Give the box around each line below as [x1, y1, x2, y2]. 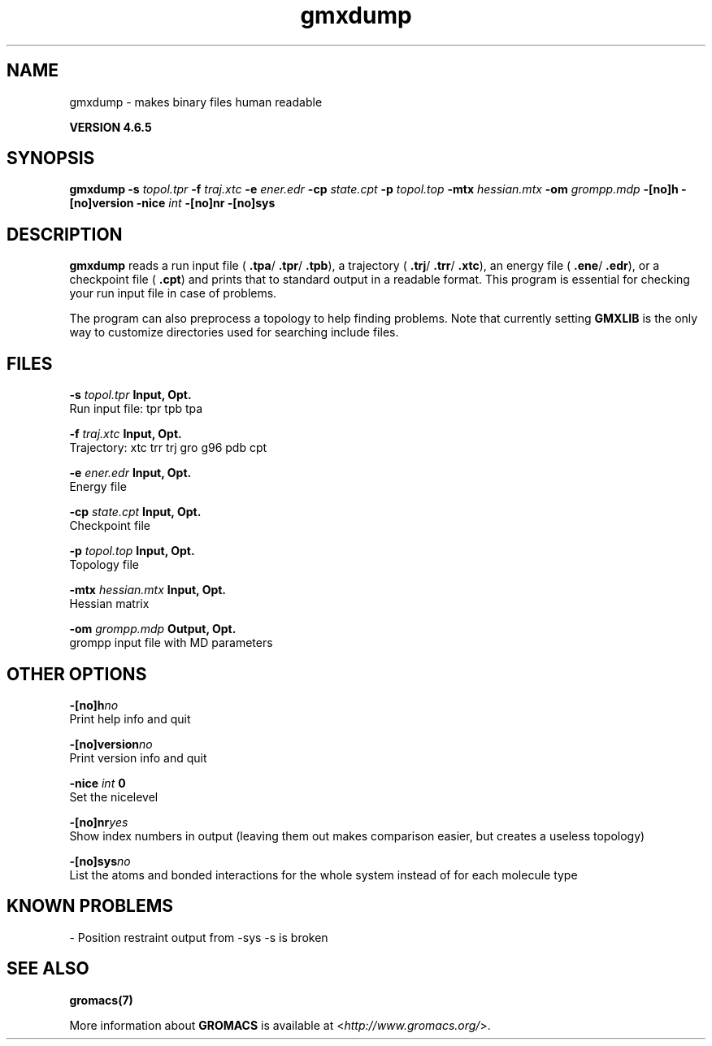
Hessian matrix [69, 597, 150, 611]
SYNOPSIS [7, 148, 95, 169]
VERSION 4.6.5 [69, 119, 152, 134]
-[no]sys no [69, 853, 131, 868]
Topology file [69, 558, 139, 572]
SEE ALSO [7, 958, 89, 979]
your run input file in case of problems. [69, 286, 277, 301]
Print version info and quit [69, 750, 207, 765]
